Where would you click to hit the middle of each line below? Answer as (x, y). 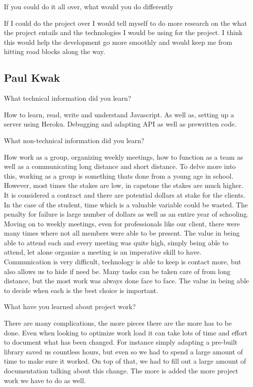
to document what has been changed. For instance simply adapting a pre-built (121, 342)
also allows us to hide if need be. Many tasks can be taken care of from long (117, 271)
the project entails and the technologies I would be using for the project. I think (123, 32)
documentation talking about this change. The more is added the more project (121, 371)
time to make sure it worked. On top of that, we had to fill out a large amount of (125, 361)
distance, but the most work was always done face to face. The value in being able (126, 281)
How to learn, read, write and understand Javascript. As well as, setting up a (119, 114)
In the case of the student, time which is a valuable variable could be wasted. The (126, 204)
